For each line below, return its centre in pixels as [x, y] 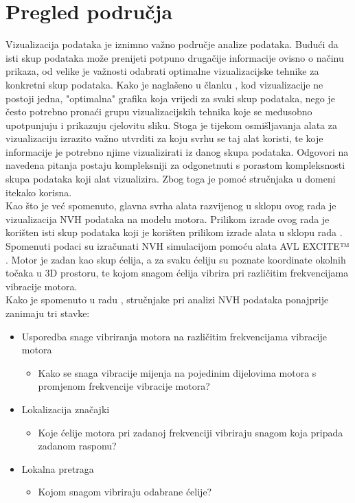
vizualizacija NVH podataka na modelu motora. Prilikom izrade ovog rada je [168, 219]
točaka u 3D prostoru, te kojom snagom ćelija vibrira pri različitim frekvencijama [177, 273]
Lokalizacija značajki [66, 409]
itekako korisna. [39, 192]
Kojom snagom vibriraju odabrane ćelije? [125, 492]
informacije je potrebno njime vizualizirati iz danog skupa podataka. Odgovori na [177, 151]
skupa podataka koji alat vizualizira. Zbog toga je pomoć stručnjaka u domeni [171, 179]
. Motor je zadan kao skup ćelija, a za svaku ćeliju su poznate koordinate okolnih [176, 259]
